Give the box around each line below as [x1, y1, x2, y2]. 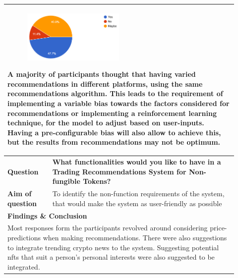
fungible [52, 176, 80, 186]
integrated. [7, 261, 40, 272]
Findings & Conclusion [7, 210, 87, 221]
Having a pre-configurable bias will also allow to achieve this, [7, 127, 221, 137]
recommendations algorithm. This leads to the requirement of [7, 88, 223, 99]
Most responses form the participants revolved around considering [7, 222, 208, 233]
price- [210, 222, 227, 233]
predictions [7, 232, 41, 243]
